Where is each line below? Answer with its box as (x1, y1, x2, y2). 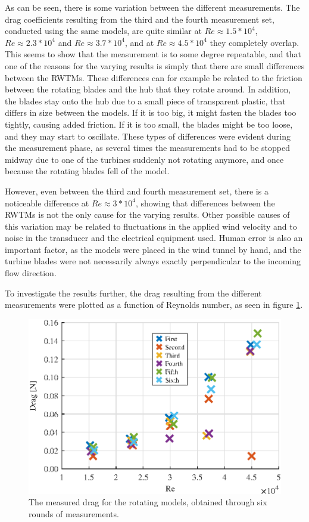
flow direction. (5, 267, 57, 279)
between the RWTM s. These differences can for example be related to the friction (5, 71, 302, 84)
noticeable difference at (5, 196, 89, 209)
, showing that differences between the (135, 196, 275, 209)
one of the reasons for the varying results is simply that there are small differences (5, 59, 305, 72)
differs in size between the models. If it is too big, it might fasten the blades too (5, 106, 296, 119)
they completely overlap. (210, 36, 299, 48)
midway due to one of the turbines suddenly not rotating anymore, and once (5, 153, 284, 165)
